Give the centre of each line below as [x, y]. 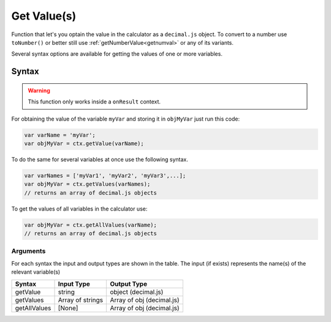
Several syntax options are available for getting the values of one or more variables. [117, 54]
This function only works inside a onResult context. [94, 102]
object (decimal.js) [137, 292]
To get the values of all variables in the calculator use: [79, 209]
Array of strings [81, 300]
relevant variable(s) [36, 272]
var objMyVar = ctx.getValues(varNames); [87, 184]
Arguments [29, 251]
